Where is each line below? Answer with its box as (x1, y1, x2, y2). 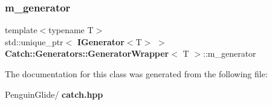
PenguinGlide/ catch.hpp (5, 87, 103, 100)
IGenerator (77, 35, 125, 48)
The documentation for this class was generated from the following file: (5, 68, 268, 80)
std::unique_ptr (5, 35, 63, 48)
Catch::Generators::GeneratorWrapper (5, 47, 169, 60)
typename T (48, 24, 94, 36)
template (5, 24, 37, 36)
